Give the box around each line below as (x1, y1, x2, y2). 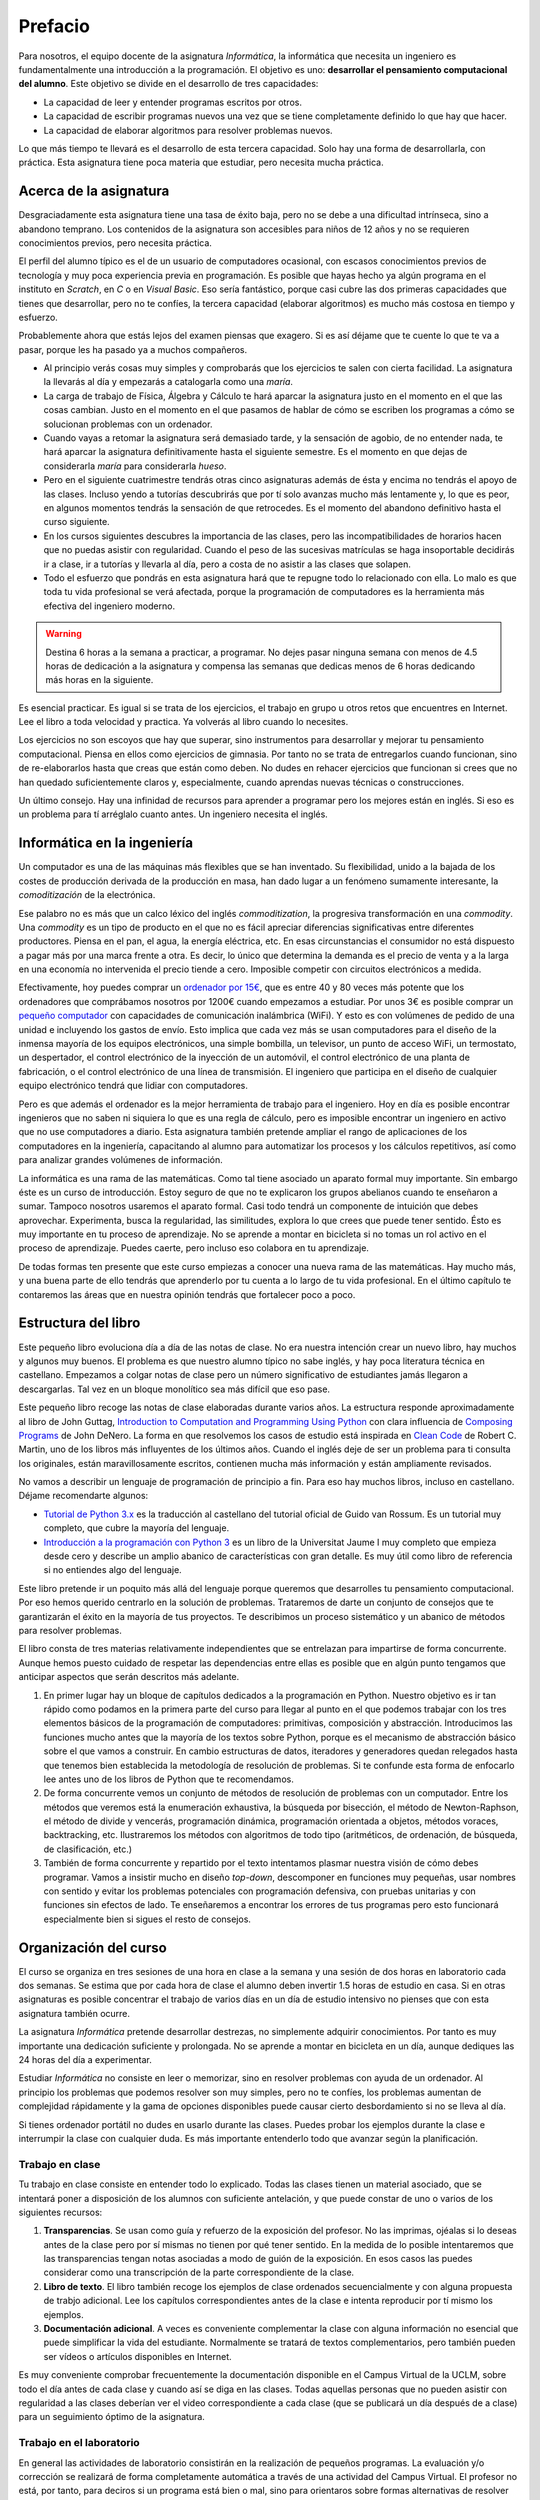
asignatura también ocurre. (18, 2007, 130, 2019)
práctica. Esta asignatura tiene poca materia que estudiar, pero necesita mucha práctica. (18, 156, 384, 169)
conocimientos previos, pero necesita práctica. (18, 236, 212, 249)
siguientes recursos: (18, 2206, 103, 2218)
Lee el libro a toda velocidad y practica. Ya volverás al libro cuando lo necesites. (18, 716, 349, 728)
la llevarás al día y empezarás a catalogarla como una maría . (43, 376, 294, 388)
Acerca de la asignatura (18, 183, 170, 200)
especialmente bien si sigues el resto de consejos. (43, 1913, 252, 1925)
